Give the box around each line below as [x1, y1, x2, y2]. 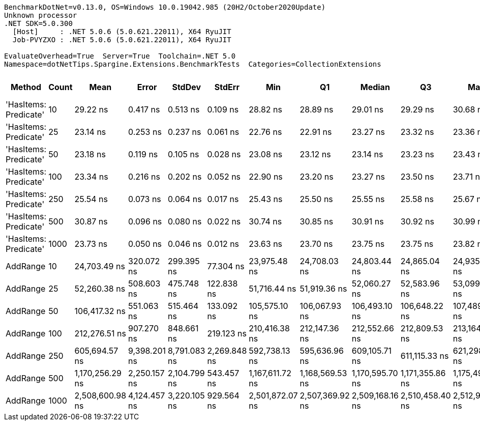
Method [10, 82, 42, 92]
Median [360, 82, 390, 92]
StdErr [214, 82, 239, 92]
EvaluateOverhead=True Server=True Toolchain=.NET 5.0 [4, 52, 236, 60]
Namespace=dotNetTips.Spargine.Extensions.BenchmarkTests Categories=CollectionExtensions [4, 60, 381, 68]
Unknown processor [4, 11, 77, 19]
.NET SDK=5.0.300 [4, 19, 73, 27]
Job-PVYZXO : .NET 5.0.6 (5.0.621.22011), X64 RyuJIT [12, 36, 231, 44]
